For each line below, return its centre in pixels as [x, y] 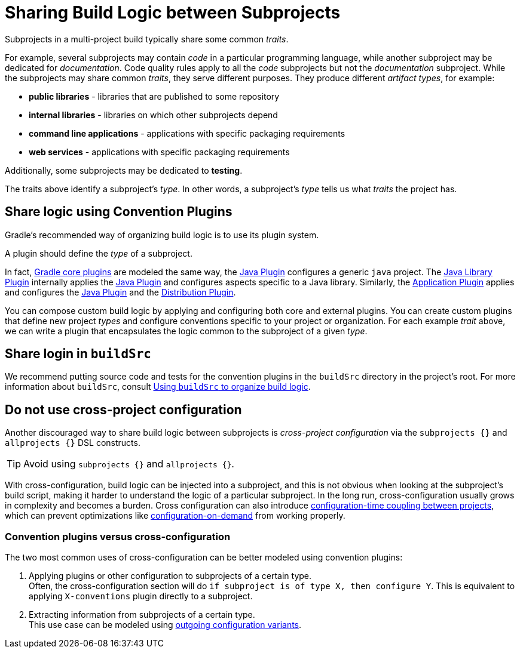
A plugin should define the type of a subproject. [99, 253]
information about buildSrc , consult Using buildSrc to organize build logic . [158, 387]
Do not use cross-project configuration [123, 409]
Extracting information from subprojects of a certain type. [142, 615]
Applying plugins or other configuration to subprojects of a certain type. [170, 576]
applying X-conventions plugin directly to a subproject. [141, 596]
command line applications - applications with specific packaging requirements [187, 133]
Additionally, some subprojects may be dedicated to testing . [124, 170]
